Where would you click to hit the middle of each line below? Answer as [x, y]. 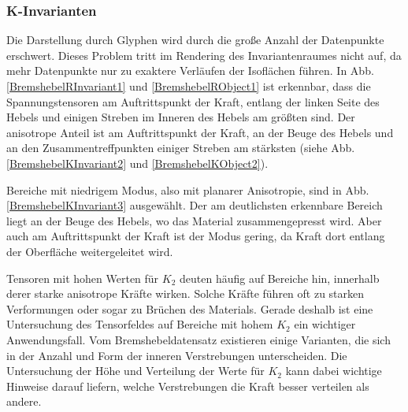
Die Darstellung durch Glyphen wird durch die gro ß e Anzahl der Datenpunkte [195, 40]
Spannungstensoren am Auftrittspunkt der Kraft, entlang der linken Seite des [193, 101]
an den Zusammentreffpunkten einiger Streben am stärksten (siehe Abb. [181, 148]
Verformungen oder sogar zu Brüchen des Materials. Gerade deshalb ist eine [190, 308]
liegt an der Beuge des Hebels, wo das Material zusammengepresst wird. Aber [194, 220]
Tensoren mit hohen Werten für [83, 278]
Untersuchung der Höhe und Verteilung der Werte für [135, 371]
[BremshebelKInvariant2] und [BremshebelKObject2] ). [137, 163]
